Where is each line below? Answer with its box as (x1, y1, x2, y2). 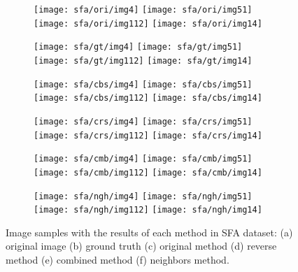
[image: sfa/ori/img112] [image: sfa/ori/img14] (34, 18, 262, 29)
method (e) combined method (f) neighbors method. (6, 252, 229, 267)
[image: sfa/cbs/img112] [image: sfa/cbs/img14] (34, 93, 262, 103)
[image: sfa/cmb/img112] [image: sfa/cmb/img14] (34, 167, 262, 178)
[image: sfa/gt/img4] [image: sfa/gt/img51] (34, 42, 243, 52)
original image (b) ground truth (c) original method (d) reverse (6, 238, 277, 253)
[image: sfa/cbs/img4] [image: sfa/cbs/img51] (34, 79, 253, 90)
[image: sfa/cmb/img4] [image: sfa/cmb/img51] (34, 154, 253, 164)
